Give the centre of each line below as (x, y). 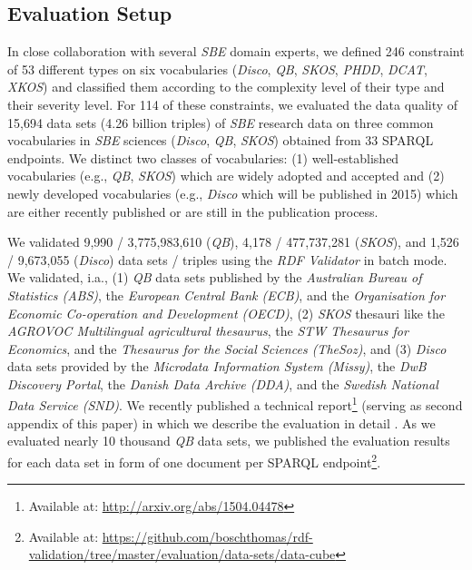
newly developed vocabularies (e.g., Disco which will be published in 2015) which (233, 193)
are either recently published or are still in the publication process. (193, 211)
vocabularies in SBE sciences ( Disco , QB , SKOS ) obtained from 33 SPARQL (221, 140)
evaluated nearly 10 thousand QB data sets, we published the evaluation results (229, 441)
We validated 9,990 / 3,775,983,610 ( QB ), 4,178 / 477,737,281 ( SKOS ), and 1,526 (233, 242)
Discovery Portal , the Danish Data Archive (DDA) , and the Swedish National (223, 383)
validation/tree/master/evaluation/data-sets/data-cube (182, 554)
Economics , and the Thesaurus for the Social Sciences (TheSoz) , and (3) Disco (227, 348)
